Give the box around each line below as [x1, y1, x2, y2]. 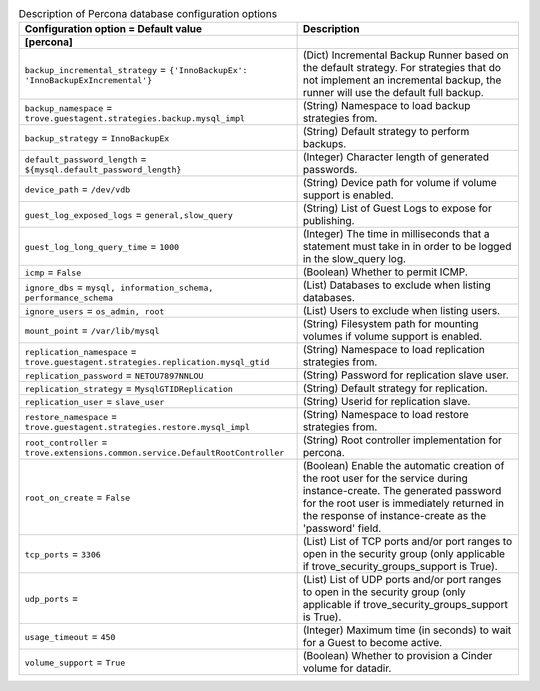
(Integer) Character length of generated [302, 150, 490, 164]
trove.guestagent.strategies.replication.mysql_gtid [24, 356, 270, 367]
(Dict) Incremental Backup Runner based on [302, 48, 509, 62]
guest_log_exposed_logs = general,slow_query [24, 208, 234, 222]
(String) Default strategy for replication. [302, 381, 489, 395]
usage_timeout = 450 [24, 630, 116, 644]
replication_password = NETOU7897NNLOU [24, 368, 204, 382]
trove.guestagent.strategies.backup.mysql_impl [24, 113, 245, 124]
